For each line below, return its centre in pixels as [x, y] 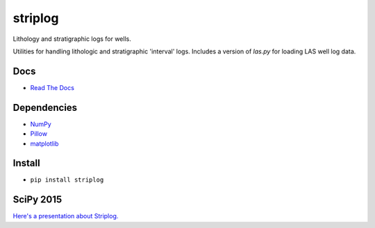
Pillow [39, 134]
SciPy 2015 [37, 200]
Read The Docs [52, 87]
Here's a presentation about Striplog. [66, 216]
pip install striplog [67, 180]
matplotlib [44, 143]
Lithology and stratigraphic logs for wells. [72, 39]
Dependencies [45, 107]
